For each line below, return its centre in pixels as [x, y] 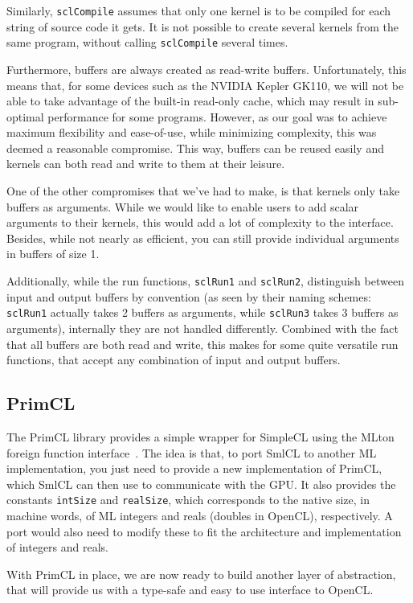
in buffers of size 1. [53, 254]
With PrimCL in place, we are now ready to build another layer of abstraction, [201, 574]
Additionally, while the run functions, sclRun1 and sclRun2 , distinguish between [205, 281]
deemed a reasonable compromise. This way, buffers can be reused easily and [195, 148]
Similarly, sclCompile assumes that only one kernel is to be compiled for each [199, 10]
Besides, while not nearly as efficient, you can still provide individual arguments [203, 238]
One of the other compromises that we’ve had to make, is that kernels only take [203, 191]
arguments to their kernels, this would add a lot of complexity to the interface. [200, 222]
